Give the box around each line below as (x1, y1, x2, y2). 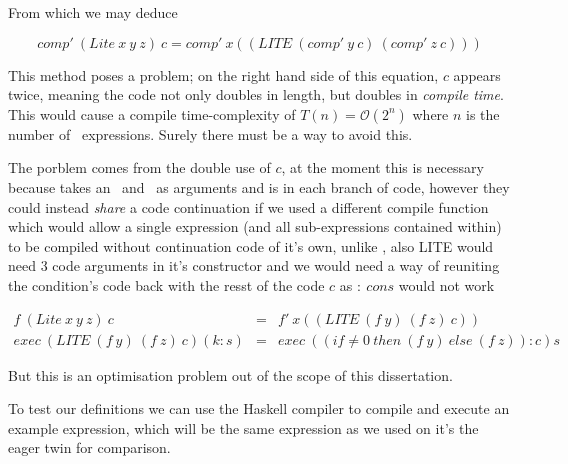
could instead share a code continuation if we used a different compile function (8, 196, 489, 217)
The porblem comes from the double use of (8, 157, 271, 178)
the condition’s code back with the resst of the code (8, 274, 325, 295)
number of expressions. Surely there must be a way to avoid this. (8, 123, 413, 144)
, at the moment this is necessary (281, 157, 484, 178)
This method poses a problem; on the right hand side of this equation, (8, 64, 439, 85)
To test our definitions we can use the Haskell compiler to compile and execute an (8, 398, 510, 419)
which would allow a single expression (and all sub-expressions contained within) (8, 216, 502, 237)
